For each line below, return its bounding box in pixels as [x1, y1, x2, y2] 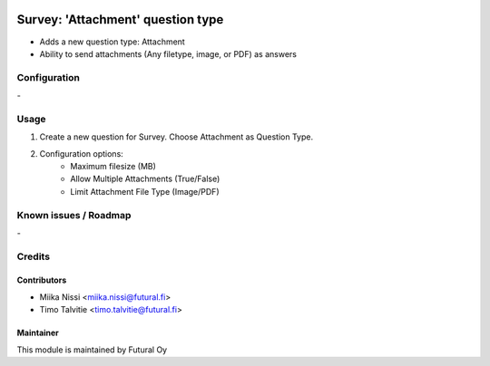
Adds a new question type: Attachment [39, 36, 185, 47]
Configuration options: [39, 148, 124, 159]
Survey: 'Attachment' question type [16, 12, 224, 27]
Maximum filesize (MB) [70, 160, 156, 171]
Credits [16, 250, 50, 263]
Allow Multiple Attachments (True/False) [70, 173, 220, 185]
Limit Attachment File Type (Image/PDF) [70, 186, 220, 197]
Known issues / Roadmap [16, 208, 132, 221]
